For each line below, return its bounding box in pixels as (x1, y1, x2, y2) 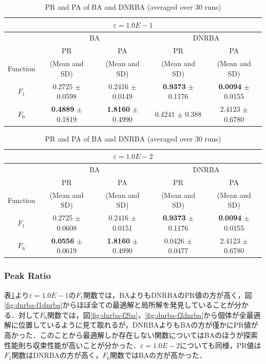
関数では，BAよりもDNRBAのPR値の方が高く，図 (83, 289, 252, 300)
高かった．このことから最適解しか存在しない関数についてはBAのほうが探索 (4, 329, 258, 340)
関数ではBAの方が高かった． (109, 350, 207, 360)
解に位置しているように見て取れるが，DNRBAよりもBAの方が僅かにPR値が (4, 319, 258, 330)
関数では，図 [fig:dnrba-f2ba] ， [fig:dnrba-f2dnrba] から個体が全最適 (47, 309, 261, 320)
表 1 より (4, 289, 29, 300)
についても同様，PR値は (180, 339, 261, 350)
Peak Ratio (4, 269, 51, 282)
